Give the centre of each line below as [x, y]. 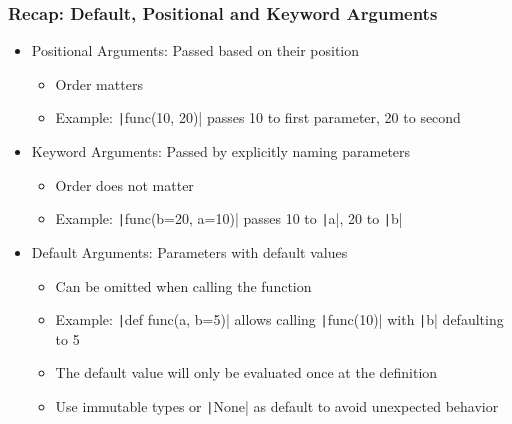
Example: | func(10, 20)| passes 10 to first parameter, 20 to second [258, 117]
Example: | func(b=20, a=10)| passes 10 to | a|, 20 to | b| [229, 218]
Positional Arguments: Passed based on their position [195, 50]
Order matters [99, 83]
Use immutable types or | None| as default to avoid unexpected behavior [277, 405]
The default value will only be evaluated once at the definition [246, 372]
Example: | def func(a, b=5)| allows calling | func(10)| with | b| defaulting [279, 319]
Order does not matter [124, 184]
